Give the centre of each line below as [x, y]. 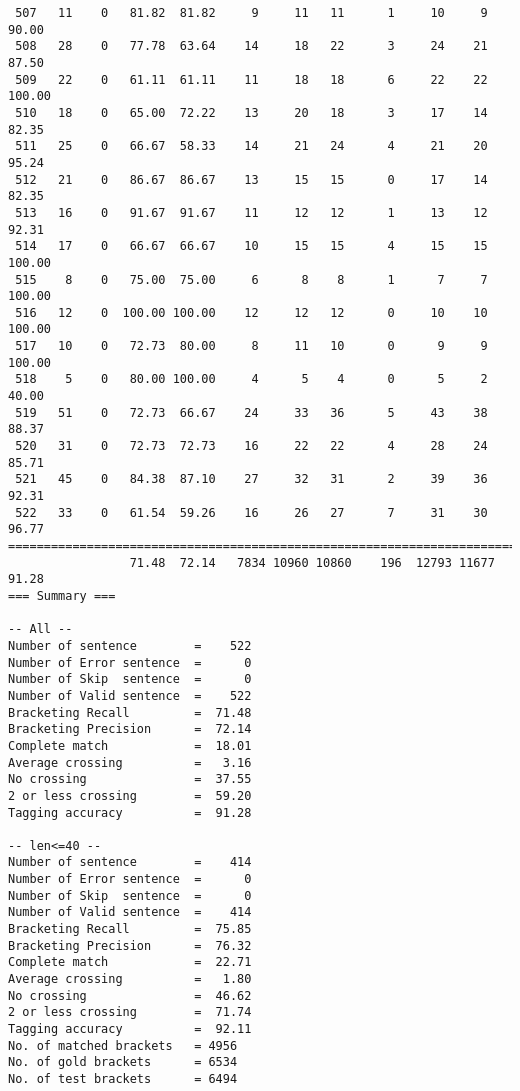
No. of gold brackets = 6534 [123, 1062]
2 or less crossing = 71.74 [130, 1012]
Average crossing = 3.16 [130, 762]
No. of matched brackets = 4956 [123, 1045]
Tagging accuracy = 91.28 [130, 812]
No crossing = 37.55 [130, 779]
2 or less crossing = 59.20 [130, 795]
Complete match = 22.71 [130, 962]
